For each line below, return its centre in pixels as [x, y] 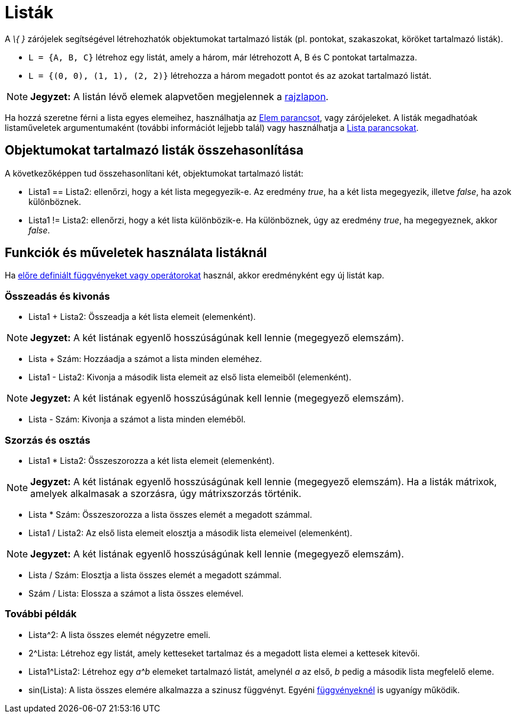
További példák [41, 614]
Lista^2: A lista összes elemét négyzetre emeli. [120, 634]
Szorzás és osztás [48, 440]
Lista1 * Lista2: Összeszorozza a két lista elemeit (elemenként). [152, 460]
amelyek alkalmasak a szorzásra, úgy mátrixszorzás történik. [166, 493]
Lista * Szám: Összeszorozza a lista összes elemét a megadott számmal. [170, 514]
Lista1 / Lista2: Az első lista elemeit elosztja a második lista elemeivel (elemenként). [190, 533]
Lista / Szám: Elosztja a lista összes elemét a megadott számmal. [155, 575]
